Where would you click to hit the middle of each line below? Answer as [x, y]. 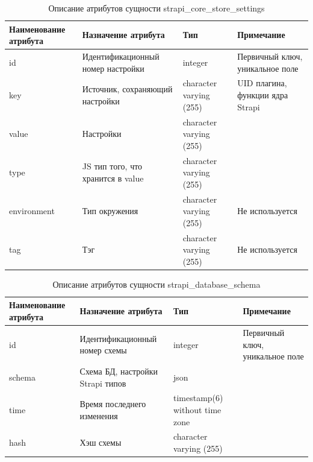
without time [197, 409]
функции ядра [263, 95]
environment [32, 211]
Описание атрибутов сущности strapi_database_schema [156, 284]
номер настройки [113, 68]
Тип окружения [110, 211]
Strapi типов [103, 383]
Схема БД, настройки [119, 371]
